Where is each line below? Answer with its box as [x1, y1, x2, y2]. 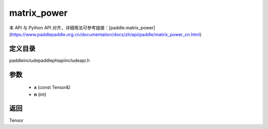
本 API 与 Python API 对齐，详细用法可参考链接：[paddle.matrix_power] [9, 25, 155, 31]
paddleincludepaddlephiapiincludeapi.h [9, 57, 90, 63]
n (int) [34, 91, 47, 97]
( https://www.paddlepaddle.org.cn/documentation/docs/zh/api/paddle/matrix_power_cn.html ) [9, 31, 202, 37]
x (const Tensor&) [34, 85, 71, 90]
